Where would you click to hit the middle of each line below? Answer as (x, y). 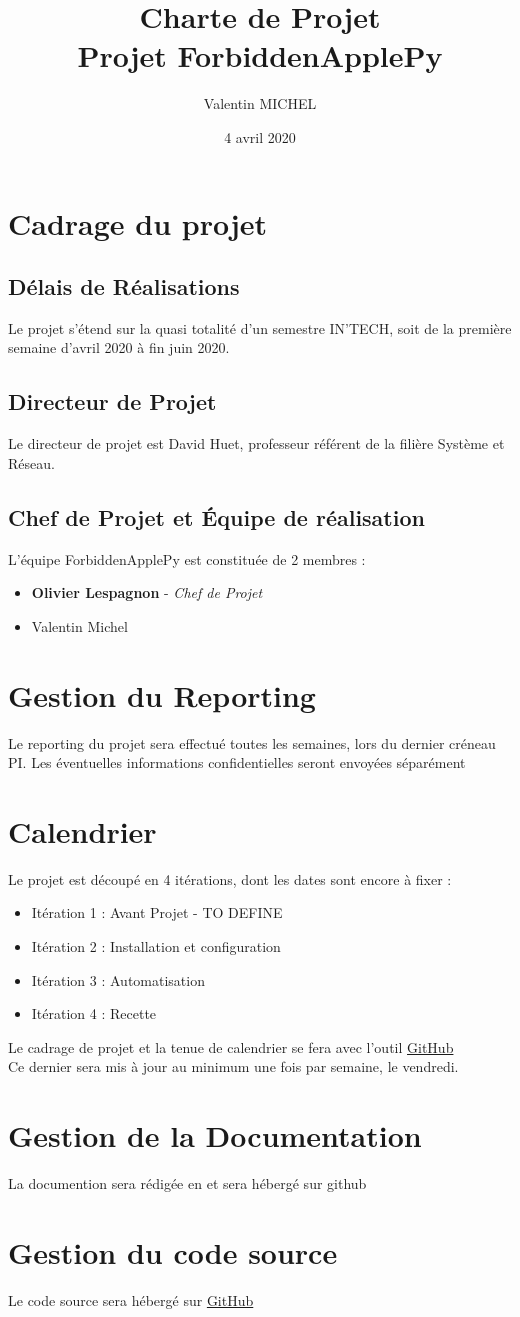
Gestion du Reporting (162, 694)
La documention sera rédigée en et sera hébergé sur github (187, 1183)
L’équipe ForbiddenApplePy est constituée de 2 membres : (187, 558)
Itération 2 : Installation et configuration (156, 946)
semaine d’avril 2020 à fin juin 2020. (119, 347)
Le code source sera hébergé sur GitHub (131, 1299)
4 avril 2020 (260, 136)
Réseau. (31, 462)
